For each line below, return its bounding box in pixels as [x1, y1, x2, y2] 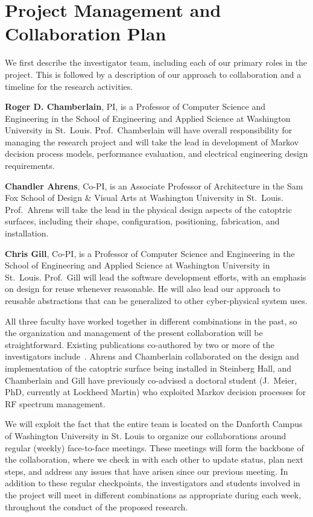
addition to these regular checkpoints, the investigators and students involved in [5, 477, 300, 489]
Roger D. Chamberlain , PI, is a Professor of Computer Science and [5, 100, 265, 113]
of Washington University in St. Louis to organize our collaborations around [5, 429, 286, 442]
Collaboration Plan [5, 21, 166, 46]
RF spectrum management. [5, 397, 106, 410]
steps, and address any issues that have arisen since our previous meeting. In [5, 465, 288, 477]
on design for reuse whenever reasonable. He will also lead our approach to [5, 282, 280, 295]
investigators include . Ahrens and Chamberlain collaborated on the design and [5, 350, 299, 363]
